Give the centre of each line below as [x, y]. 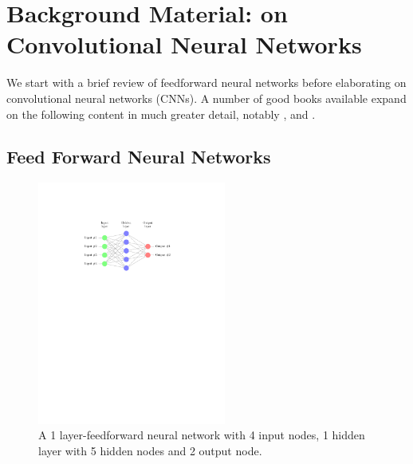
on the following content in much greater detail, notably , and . [161, 114]
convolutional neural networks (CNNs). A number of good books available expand [206, 98]
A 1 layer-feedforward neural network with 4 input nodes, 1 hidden [202, 435]
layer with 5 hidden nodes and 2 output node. [150, 450]
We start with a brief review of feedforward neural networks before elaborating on [206, 83]
